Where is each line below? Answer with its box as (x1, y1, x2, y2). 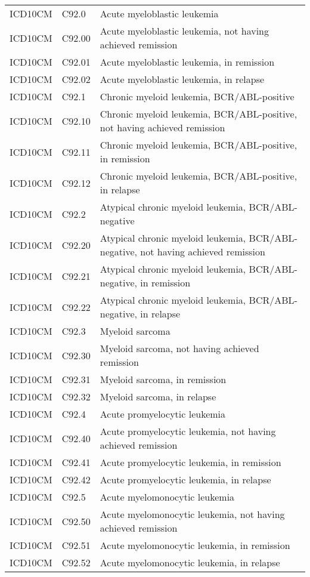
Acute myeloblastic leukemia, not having (100, 24, 269, 38)
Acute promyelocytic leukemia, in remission (100, 455, 281, 469)
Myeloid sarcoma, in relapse (100, 390, 216, 403)
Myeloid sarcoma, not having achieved (100, 341, 259, 355)
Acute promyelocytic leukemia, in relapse (100, 473, 271, 486)
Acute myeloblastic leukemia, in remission (100, 55, 275, 69)
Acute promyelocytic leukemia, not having (100, 424, 276, 438)
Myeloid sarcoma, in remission (100, 372, 227, 386)
